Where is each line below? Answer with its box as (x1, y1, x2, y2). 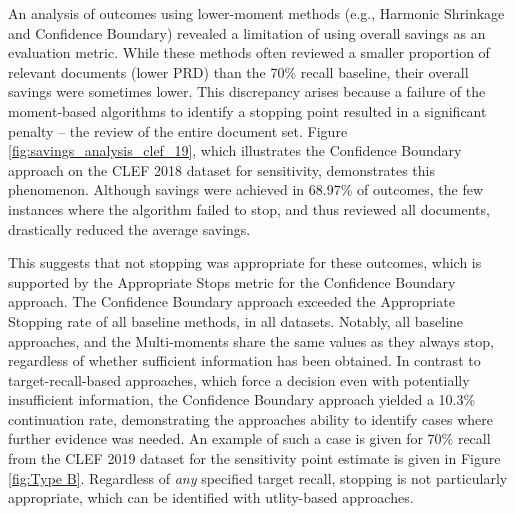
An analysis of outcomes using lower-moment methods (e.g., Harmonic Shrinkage (8, 3, 505, 23)
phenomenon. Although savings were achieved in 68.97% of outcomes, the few (8, 179, 484, 200)
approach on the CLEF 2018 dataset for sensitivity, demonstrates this (8, 159, 435, 180)
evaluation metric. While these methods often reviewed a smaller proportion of (8, 42, 490, 63)
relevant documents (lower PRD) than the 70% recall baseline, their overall (8, 61, 469, 82)
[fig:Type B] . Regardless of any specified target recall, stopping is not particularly (8, 467, 508, 488)
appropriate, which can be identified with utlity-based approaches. (8, 487, 414, 508)
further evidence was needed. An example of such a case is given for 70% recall (8, 428, 491, 449)
